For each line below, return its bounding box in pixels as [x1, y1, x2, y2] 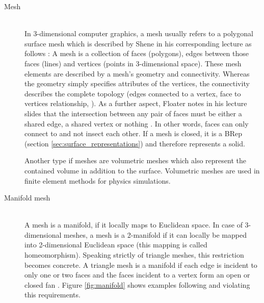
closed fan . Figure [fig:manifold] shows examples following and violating [24, 279, 250, 290]
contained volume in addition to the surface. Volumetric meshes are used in [24, 165, 260, 175]
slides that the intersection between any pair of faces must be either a [24, 108, 242, 118]
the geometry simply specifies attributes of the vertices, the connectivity [24, 78, 250, 89]
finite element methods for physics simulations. [24, 175, 171, 186]
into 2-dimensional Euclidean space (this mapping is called [24, 239, 207, 250]
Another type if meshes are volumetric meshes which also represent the [24, 155, 246, 166]
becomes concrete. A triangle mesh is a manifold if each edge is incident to [24, 259, 257, 270]
